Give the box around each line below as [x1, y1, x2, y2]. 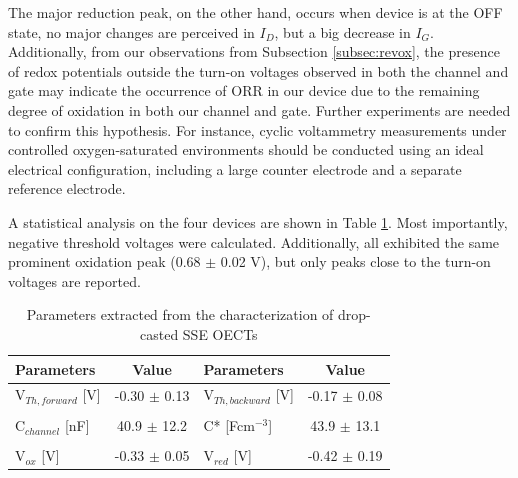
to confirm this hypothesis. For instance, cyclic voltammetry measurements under [8, 119, 507, 140]
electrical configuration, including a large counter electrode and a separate [8, 158, 462, 179]
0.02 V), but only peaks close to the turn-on [220, 251, 491, 272]
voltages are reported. [8, 270, 141, 291]
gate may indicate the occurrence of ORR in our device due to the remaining [8, 80, 480, 101]
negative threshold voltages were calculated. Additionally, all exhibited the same [8, 231, 500, 252]
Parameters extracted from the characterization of [26, 304, 334, 325]
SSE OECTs [182, 323, 258, 344]
